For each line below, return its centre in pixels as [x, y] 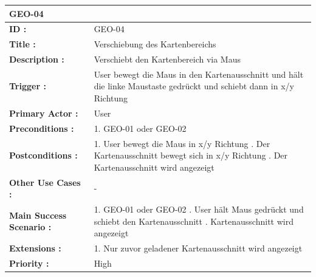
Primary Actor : [44, 113]
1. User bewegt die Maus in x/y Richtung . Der [182, 143]
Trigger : [28, 86]
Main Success [38, 215]
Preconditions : [42, 128]
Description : [37, 59]
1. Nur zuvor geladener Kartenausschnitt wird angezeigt [198, 248]
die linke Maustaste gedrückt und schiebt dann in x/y [194, 86]
